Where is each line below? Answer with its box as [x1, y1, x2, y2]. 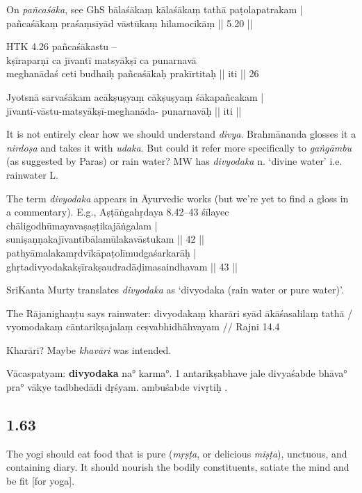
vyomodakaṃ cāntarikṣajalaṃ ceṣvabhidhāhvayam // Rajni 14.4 [6, 319, 280, 334]
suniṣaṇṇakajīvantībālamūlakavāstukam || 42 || [6, 232, 204, 246]
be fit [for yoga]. [6, 474, 75, 488]
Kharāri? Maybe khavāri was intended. [6, 342, 172, 357]
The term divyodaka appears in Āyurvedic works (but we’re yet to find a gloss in [6, 191, 349, 205]
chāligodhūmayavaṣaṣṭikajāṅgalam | [6, 218, 158, 232]
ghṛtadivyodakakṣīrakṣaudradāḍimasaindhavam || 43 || [6, 259, 238, 273]
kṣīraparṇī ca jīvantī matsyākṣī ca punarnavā [6, 52, 197, 67]
